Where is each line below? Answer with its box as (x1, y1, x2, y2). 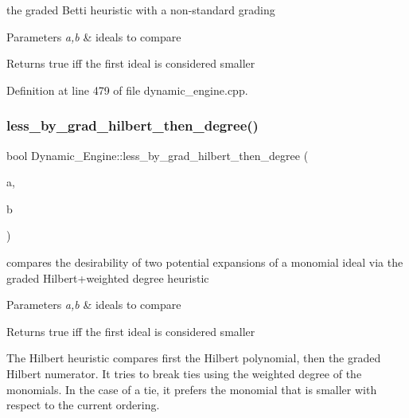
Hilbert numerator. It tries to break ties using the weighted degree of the (6, 365, 362, 381)
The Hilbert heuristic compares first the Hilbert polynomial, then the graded (6, 350, 381, 366)
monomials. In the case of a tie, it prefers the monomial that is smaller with (6, 381, 377, 397)
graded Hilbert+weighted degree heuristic (6, 269, 209, 286)
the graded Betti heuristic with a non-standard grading (6, 2, 275, 18)
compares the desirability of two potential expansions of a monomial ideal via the (6, 253, 403, 270)
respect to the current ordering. (6, 397, 160, 413)
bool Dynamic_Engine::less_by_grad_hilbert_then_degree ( (6, 146, 309, 163)
